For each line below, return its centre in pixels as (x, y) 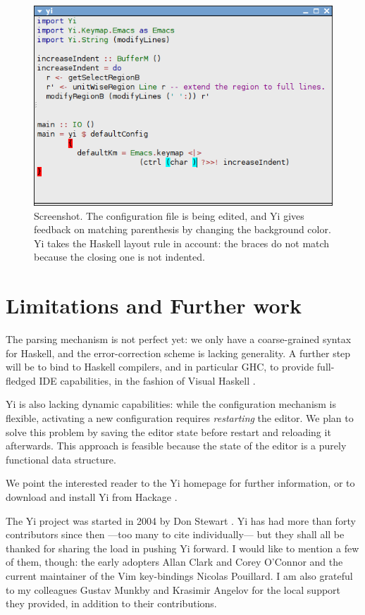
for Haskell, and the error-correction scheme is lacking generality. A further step (178, 353)
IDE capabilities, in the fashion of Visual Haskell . (147, 380)
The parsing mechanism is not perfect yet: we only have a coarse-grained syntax (179, 339)
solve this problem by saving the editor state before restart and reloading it (168, 431)
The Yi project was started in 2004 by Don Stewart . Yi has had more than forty (181, 520)
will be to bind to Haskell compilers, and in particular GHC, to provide (160, 367)
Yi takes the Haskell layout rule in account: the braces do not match (182, 243)
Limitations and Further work (154, 305)
